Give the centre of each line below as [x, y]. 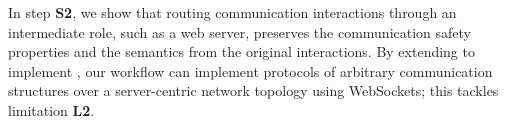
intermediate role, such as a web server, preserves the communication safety [240, 31]
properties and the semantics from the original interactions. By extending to [241, 51]
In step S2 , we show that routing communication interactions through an [232, 12]
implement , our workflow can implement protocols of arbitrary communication [250, 70]
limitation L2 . [51, 109]
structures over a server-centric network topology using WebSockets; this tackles [253, 90]
